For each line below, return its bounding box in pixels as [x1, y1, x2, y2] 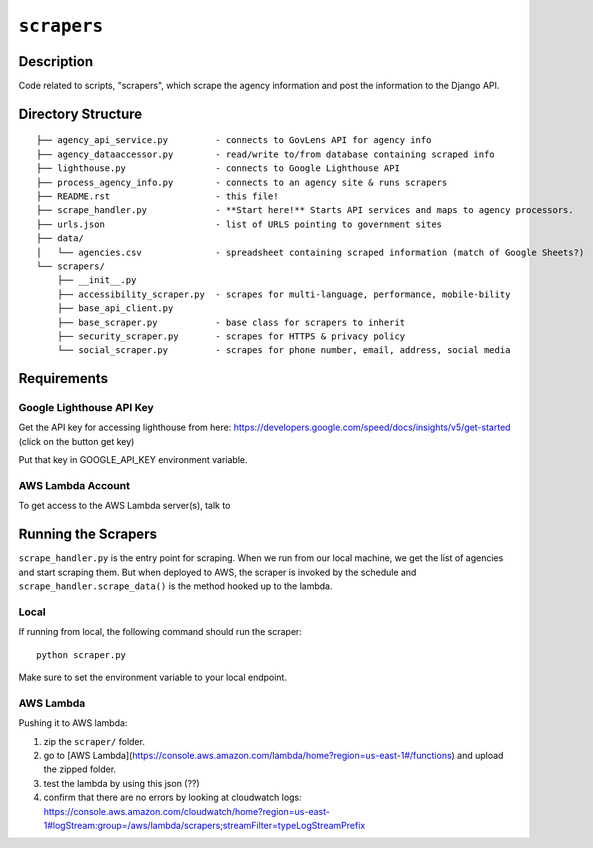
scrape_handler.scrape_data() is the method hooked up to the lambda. [18, 580, 334, 592]
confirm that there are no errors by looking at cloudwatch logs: [43, 791, 302, 804]
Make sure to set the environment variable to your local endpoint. [18, 671, 287, 684]
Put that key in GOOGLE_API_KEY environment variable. [18, 454, 249, 466]
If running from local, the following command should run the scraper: [18, 626, 302, 638]
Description [18, 53, 94, 70]
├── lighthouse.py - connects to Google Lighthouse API [36, 163, 400, 174]
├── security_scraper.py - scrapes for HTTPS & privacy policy [56, 330, 406, 342]
